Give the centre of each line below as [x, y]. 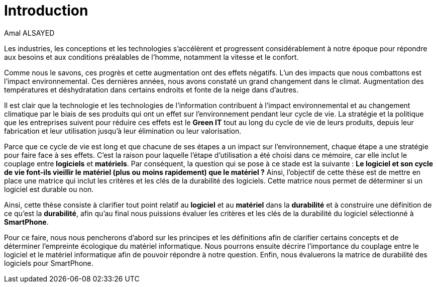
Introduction [46, 11]
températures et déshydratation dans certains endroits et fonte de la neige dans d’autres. [151, 89]
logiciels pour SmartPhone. [49, 263]
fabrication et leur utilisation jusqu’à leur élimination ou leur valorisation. [123, 131]
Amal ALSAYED [29, 33]
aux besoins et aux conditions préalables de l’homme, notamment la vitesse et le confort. [151, 57]
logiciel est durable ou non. [49, 189]
